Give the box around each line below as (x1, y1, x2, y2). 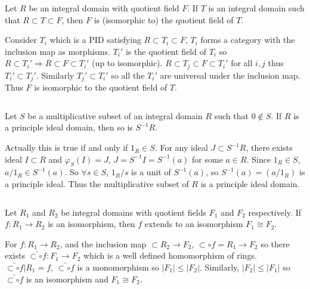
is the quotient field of (125, 45, 206, 57)
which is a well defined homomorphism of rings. (83, 249, 257, 262)
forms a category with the (200, 33, 295, 46)
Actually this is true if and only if (5, 141, 128, 154)
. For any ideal (154, 141, 208, 154)
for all (231, 57, 253, 69)
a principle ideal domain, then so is (5, 121, 133, 133)
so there (261, 237, 290, 250)
